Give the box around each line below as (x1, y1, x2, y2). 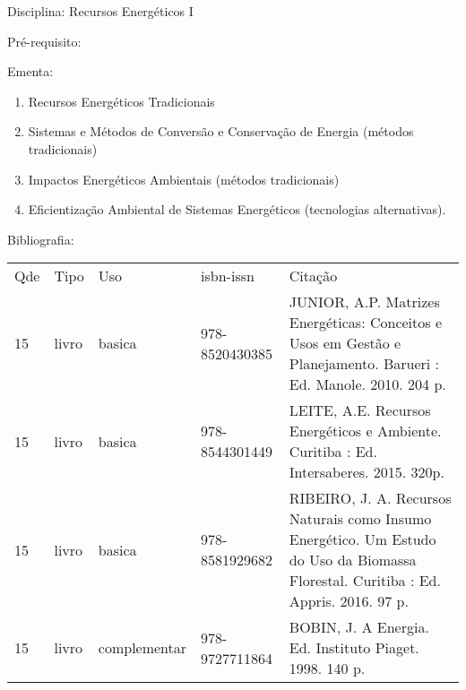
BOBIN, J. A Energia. (289, 617, 429, 638)
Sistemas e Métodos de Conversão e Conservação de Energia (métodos (28, 122, 414, 141)
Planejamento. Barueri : (289, 353, 440, 375)
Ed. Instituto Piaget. (289, 637, 419, 659)
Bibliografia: (7, 229, 74, 248)
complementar (98, 637, 187, 659)
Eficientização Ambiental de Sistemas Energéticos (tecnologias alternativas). (28, 200, 446, 219)
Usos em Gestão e (289, 332, 401, 354)
